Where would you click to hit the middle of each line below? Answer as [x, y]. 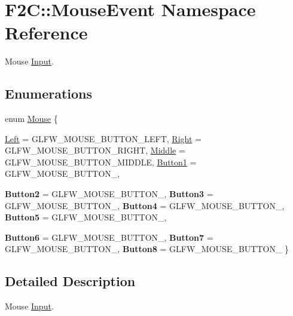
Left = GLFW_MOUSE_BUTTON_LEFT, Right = [103, 138]
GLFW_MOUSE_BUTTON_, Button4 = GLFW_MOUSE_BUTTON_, [145, 205]
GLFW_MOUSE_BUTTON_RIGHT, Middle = [95, 150]
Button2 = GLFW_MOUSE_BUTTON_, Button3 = [109, 194]
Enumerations [49, 93]
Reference [46, 33]
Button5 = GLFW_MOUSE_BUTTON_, [86, 217]
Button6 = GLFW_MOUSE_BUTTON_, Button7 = [109, 237]
